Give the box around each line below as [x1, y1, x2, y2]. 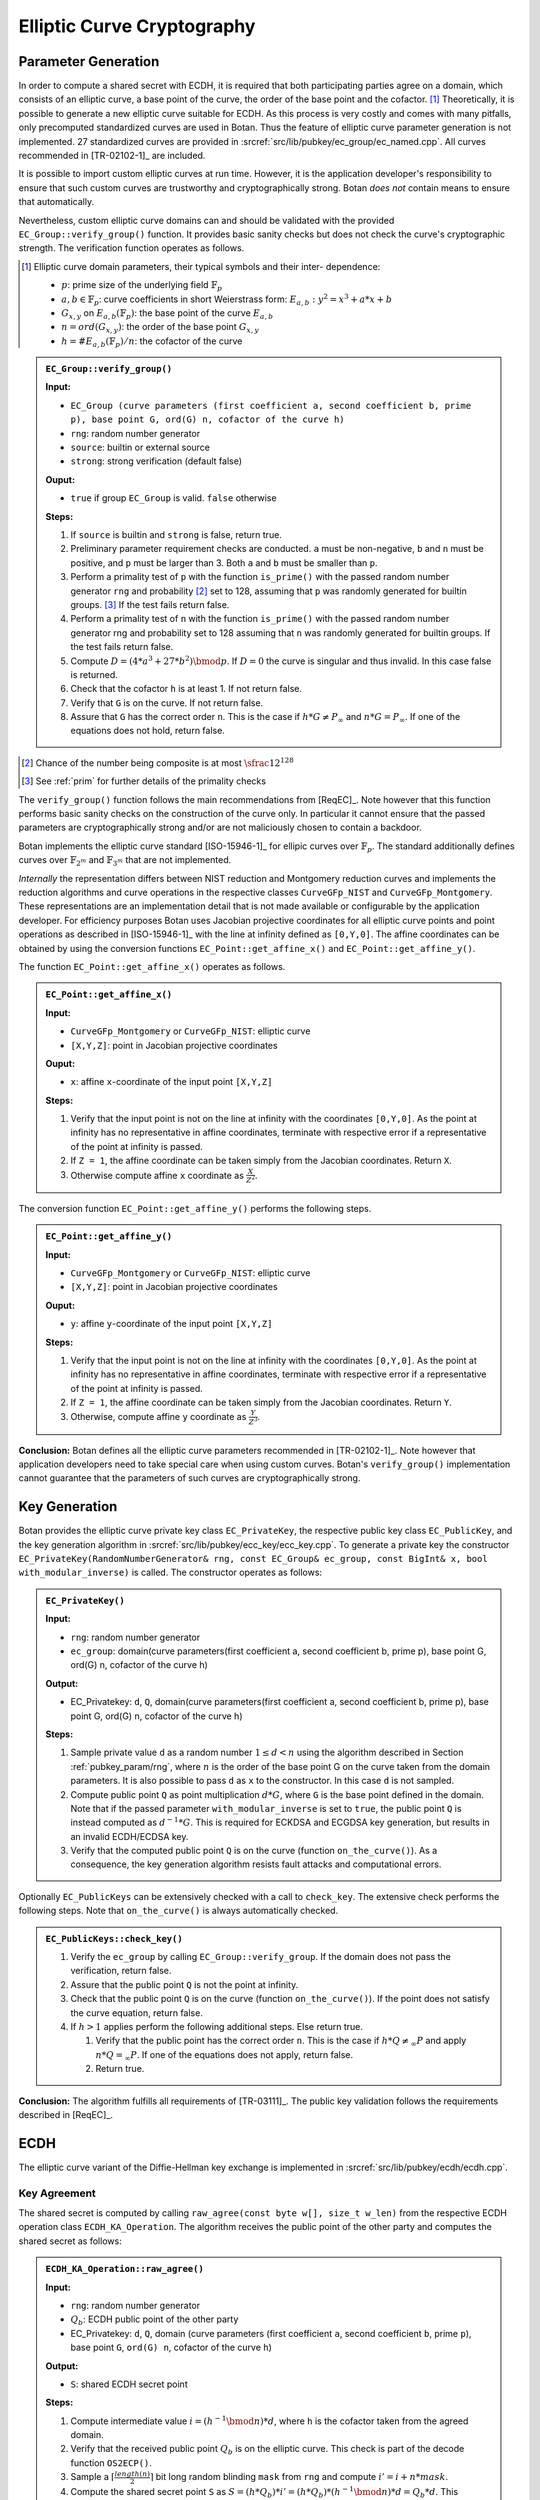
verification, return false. [70, 1965, 172, 1977]
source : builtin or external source [70, 441, 210, 454]
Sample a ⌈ [70, 2471, 115, 2483]
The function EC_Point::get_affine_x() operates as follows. [18, 960, 286, 972]
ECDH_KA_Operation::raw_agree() [45, 2263, 204, 2275]
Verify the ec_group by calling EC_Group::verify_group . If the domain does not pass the [70, 1951, 452, 1963]
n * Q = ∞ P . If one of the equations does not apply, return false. [95, 2048, 354, 2063]
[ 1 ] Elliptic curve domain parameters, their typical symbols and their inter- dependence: [21, 260, 381, 272]
